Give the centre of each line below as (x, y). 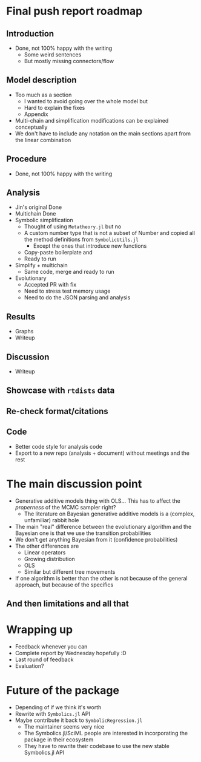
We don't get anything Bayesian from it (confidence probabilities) (96, 539)
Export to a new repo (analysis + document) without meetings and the (102, 453)
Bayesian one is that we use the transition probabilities (83, 533)
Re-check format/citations (58, 411)
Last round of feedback (44, 659)
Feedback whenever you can (51, 646)
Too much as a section (43, 95)
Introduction (30, 34)
